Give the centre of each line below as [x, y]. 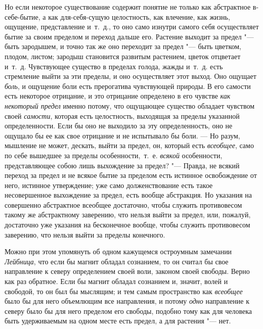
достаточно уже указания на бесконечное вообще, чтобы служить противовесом [127, 225]
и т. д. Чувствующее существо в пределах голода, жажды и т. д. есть [114, 66]
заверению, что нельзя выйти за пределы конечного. [85, 234]
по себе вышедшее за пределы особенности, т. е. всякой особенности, [114, 155]
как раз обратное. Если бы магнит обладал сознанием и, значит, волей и [116, 281]
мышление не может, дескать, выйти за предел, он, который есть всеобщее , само [129, 145]
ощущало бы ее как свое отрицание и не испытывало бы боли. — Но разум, [122, 135]
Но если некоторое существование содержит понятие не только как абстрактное [128, 7]
